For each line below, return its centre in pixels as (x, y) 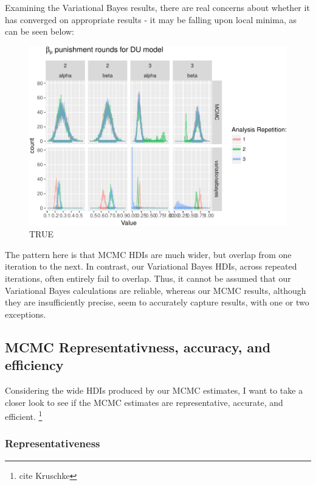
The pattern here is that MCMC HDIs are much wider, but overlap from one (148, 254)
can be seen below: (40, 31)
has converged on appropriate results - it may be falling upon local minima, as (151, 19)
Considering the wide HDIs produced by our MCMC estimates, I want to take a (154, 390)
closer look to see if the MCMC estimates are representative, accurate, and (144, 402)
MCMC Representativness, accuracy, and (138, 347)
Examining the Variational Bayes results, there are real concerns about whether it (157, 7)
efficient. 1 (24, 415)
